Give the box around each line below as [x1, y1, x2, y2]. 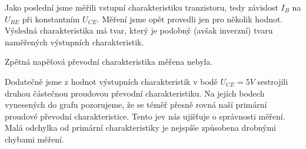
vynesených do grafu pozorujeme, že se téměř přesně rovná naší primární [5, 98, 267, 111]
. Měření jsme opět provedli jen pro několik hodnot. [97, 12, 283, 25]
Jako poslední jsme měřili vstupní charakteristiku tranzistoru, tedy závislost [5, 1, 278, 13]
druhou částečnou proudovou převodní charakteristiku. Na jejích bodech [5, 87, 265, 99]
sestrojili [257, 75, 288, 87]
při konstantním [22, 12, 80, 25]
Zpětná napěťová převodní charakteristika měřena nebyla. [5, 55, 213, 68]
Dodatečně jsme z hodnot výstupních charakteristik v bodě [5, 75, 218, 87]
